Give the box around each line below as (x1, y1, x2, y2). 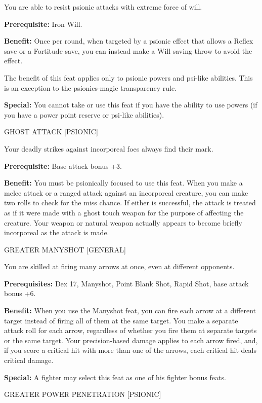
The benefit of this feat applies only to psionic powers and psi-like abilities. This (4, 72, 253, 83)
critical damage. (4, 355, 54, 365)
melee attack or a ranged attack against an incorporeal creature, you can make (4, 187, 248, 198)
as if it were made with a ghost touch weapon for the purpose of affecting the (4, 207, 244, 217)
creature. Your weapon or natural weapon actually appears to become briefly (4, 217, 242, 228)
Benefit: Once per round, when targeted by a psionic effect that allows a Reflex (4, 35, 253, 46)
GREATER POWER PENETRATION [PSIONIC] (4, 389, 161, 399)
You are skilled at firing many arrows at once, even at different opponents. (4, 261, 235, 272)
